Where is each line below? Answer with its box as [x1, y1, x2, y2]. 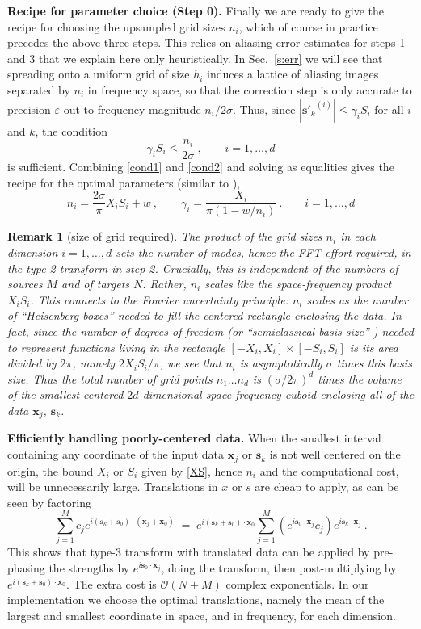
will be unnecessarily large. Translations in [7, 478, 218, 495]
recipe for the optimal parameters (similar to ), [7, 174, 241, 191]
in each [340, 228, 376, 245]
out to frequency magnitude [63, 100, 201, 117]
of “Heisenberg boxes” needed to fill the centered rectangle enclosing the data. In [7, 307, 402, 324]
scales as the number [306, 291, 408, 308]
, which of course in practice [238, 18, 378, 35]
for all [374, 100, 404, 117]
